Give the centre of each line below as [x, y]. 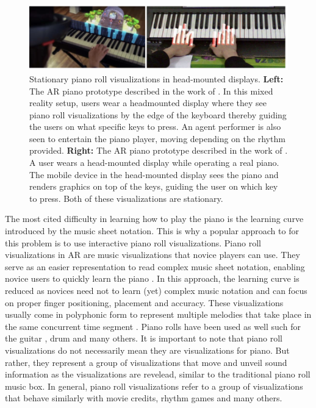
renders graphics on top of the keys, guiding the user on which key [154, 186]
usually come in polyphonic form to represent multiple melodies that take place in [158, 314]
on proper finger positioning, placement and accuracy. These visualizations [144, 302]
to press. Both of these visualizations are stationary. [126, 198]
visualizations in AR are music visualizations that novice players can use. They [153, 255]
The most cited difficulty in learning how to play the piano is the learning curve [154, 219]
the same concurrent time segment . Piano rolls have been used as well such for [153, 326]
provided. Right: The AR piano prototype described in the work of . [159, 150]
